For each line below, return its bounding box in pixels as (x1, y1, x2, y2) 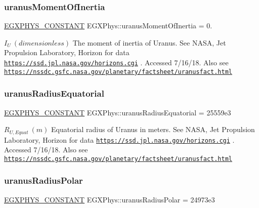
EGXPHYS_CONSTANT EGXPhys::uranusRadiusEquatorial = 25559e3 (4, 107, 231, 117)
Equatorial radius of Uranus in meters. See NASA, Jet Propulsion (51, 124, 255, 135)
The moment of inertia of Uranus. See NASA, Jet (72, 37, 226, 48)
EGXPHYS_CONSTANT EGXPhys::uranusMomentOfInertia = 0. (4, 20, 212, 31)
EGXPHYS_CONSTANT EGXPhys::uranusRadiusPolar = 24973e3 (4, 194, 215, 204)
